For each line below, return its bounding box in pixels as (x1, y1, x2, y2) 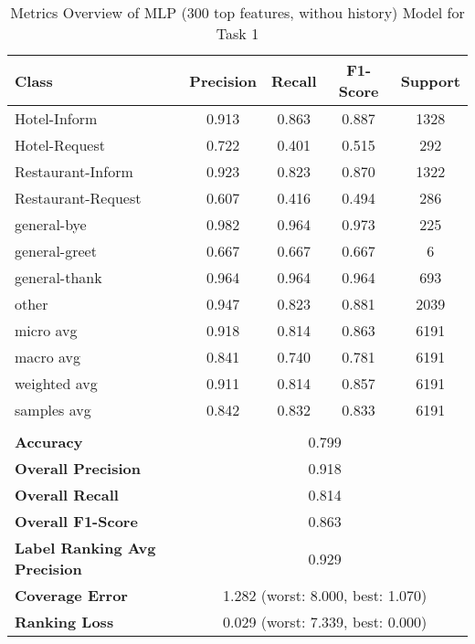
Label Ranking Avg (15, 537, 156, 558)
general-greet (15, 240, 97, 261)
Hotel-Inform (15, 108, 98, 129)
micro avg (15, 320, 78, 341)
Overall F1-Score (15, 511, 138, 532)
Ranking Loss (15, 611, 114, 632)
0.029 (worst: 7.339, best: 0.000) (222, 611, 427, 632)
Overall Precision (15, 458, 141, 479)
